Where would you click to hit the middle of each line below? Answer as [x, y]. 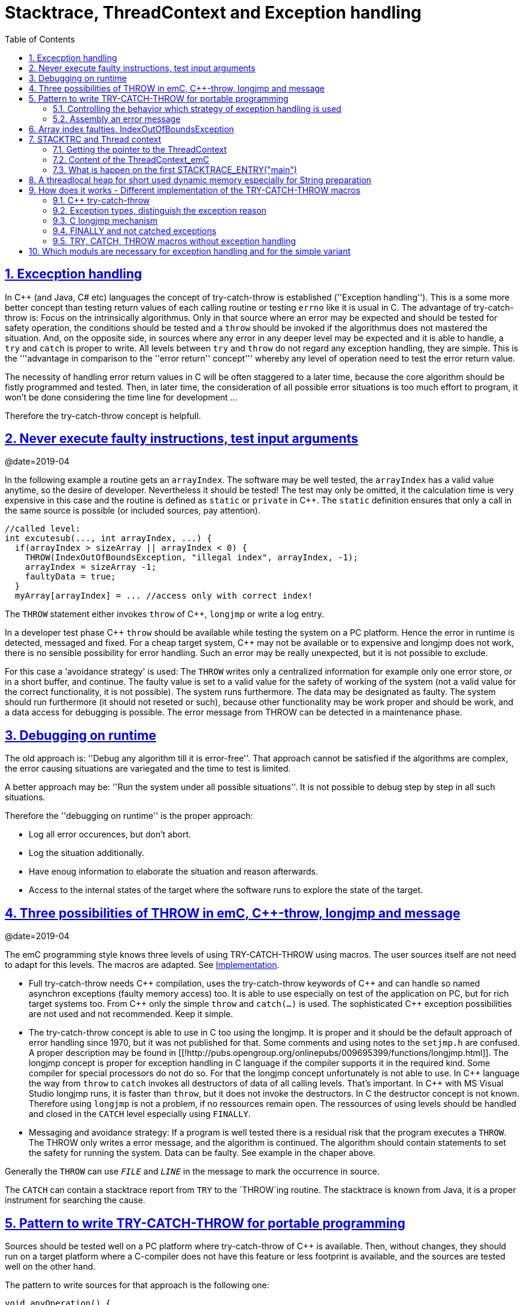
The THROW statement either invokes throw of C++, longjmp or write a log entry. [164, 614]
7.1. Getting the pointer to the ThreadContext [140, 149]
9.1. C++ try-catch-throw [101, 200]
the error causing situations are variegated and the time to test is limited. [148, 769]
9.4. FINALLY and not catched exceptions [135, 230]
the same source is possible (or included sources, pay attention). [133, 511]
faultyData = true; [70, 577]
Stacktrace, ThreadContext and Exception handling [213, 13]
